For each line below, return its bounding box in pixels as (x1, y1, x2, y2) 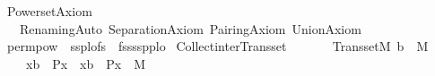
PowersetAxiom (6, 2, 92, 20)
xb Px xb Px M (25, 54, 146, 72)
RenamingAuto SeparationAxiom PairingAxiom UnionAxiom (19, 19, 361, 38)
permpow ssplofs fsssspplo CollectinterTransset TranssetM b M (6, 37, 429, 55)
